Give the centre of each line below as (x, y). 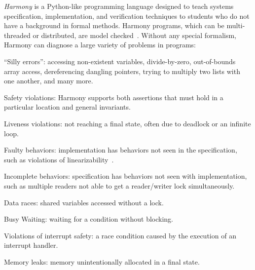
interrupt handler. (31, 245)
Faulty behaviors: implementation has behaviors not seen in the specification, (121, 150)
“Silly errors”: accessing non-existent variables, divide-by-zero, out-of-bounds (120, 61)
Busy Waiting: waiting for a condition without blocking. (89, 219)
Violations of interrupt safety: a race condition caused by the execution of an (120, 235)
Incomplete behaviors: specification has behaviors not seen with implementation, (126, 176)
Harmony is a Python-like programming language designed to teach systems (119, 6)
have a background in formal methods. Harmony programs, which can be (114, 25)
